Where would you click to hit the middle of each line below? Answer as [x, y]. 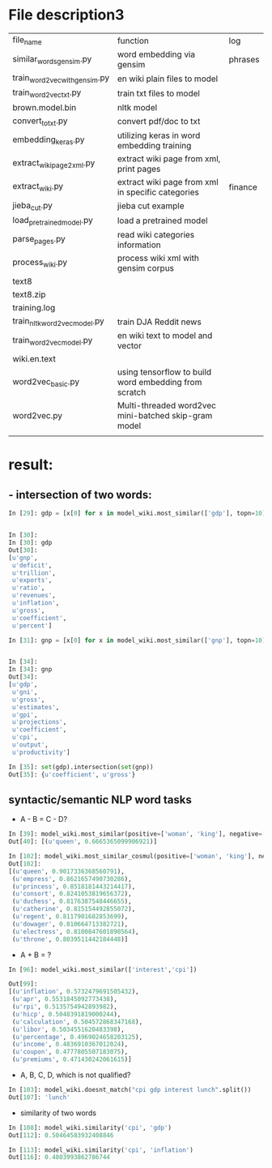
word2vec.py [38, 416]
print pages [139, 169]
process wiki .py [40, 263]
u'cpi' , [25, 738]
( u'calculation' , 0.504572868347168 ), [77, 1022]
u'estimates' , [36, 707]
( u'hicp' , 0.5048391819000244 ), [66, 1014]
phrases [244, 60]
